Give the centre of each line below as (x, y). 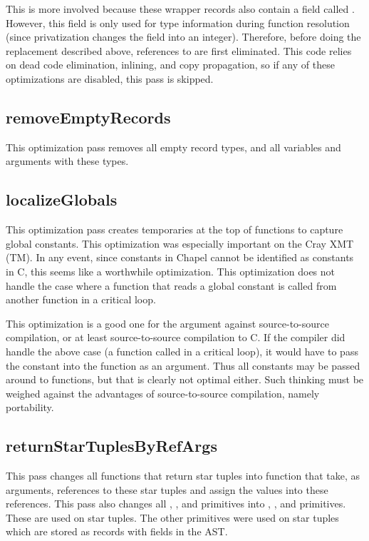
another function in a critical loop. (81, 299)
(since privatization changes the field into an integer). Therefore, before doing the (183, 37)
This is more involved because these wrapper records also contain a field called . (180, 9)
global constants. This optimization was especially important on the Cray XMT (180, 243)
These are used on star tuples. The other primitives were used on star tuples (172, 517)
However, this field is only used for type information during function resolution (178, 22)
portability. (30, 407)
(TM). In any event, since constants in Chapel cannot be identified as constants (180, 257)
